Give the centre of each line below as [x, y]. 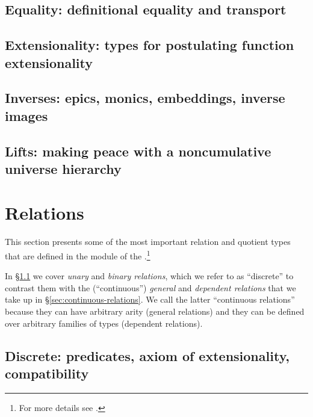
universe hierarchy [63, 168]
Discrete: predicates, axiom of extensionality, [147, 355]
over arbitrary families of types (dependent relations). [104, 323]
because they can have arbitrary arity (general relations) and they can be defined [155, 311]
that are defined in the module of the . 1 [78, 255]
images [26, 115]
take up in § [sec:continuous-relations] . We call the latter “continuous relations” [150, 299]
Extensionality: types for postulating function [150, 45]
